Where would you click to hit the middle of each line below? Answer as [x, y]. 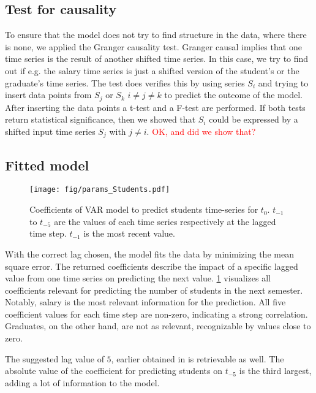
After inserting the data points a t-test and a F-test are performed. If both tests [155, 107]
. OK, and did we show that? [201, 131]
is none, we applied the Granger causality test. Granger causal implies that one [153, 46]
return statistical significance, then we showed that [100, 119]
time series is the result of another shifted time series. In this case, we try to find [157, 59]
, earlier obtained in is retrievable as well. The [197, 358]
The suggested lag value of [55, 358]
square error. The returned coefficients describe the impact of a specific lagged [152, 266]
